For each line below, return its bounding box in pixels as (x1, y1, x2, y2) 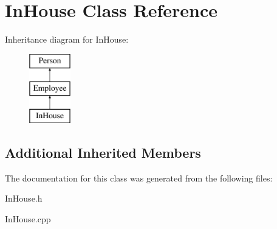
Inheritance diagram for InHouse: (5, 33, 129, 46)
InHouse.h (5, 192, 43, 205)
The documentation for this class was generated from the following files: (5, 171, 273, 184)
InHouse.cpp (5, 213, 51, 225)
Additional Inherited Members (5, 143, 201, 162)
